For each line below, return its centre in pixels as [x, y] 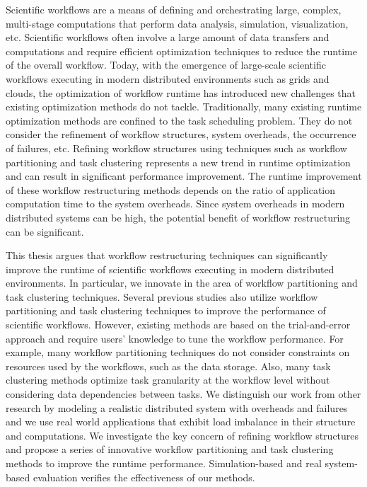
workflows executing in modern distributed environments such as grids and [168, 78]
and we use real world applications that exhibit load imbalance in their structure [181, 422]
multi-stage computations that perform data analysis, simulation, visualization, [177, 23]
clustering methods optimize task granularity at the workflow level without [168, 380]
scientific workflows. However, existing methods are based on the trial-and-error [178, 325]
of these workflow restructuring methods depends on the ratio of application [171, 189]
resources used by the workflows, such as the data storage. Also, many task [168, 366]
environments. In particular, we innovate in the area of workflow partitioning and [182, 283]
